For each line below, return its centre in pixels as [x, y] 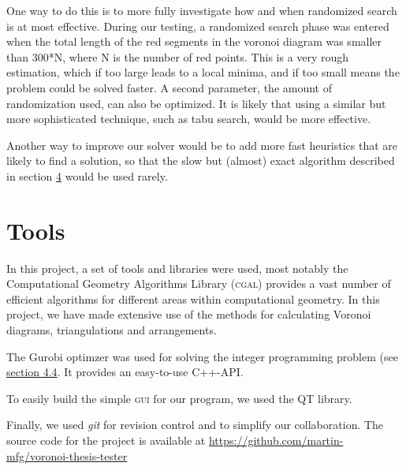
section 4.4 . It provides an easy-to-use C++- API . [125, 372]
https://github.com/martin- [276, 440]
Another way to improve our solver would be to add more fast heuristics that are [202, 145]
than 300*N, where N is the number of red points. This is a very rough [178, 56]
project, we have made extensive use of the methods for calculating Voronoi [189, 314]
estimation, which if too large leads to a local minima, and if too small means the [203, 72]
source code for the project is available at [106, 440]
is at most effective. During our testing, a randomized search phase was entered [198, 26]
